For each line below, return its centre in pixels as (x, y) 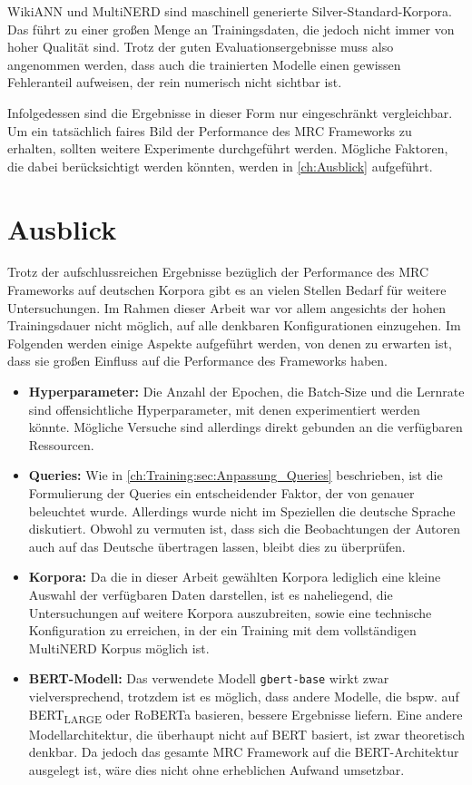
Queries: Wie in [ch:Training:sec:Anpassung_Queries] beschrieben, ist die (236, 475)
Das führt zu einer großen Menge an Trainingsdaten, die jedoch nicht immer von (231, 29)
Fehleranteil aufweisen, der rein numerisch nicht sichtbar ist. (175, 82)
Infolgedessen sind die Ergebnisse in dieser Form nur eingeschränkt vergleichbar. (230, 112)
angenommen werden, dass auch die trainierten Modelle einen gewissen (204, 64)
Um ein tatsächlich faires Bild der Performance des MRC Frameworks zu (210, 130)
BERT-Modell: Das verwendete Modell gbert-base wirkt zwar (209, 678)
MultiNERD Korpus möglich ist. (119, 648)
